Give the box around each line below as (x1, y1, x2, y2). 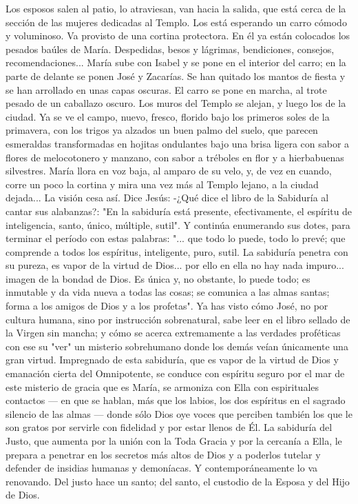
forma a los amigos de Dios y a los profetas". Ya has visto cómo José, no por (6, 299, 328, 313)
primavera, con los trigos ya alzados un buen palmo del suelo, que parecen (6, 123, 318, 137)
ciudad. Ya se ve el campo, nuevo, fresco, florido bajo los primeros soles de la (6, 109, 330, 123)
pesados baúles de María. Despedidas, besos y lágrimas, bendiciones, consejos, (6, 41, 335, 56)
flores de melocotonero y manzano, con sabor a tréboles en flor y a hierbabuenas (6, 150, 344, 164)
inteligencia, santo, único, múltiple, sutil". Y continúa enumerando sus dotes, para (6, 217, 350, 232)
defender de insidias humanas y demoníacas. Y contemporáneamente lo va (6, 461, 318, 475)
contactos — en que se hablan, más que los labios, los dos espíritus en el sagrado (6, 393, 346, 407)
